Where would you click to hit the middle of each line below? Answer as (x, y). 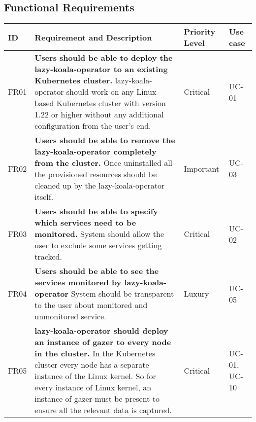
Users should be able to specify (96, 211)
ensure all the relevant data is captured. (103, 410)
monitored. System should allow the (99, 234)
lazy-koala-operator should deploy (101, 331)
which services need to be (85, 223)
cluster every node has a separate (92, 365)
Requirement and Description (93, 37)
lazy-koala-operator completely (96, 152)
